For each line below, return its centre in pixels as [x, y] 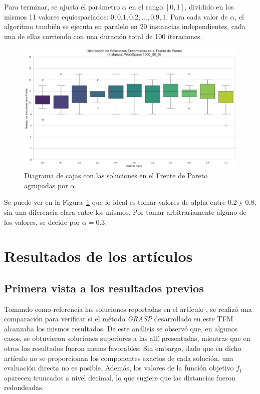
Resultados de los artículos [98, 256]
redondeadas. [24, 387]
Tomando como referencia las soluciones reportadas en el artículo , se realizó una [128, 309]
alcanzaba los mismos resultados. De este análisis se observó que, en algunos [121, 328]
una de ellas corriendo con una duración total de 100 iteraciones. [103, 36]
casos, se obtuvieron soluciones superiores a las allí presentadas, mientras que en [127, 338]
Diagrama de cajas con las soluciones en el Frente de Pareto [116, 175]
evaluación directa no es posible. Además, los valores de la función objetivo [119, 368]
